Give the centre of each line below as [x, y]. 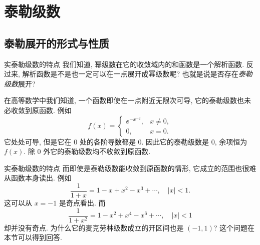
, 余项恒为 [231, 141]
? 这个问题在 [234, 227]
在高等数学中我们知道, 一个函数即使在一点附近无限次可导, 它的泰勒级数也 [124, 100]
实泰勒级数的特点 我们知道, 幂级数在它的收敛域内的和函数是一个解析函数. [124, 64]
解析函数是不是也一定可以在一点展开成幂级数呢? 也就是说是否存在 [130, 74]
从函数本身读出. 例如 [38, 178]
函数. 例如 [55, 110]
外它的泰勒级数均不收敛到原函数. [97, 151]
